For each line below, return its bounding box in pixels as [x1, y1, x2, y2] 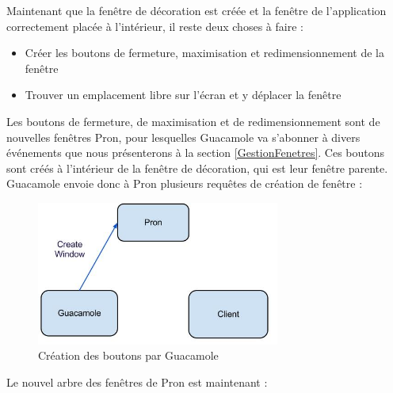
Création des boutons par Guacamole [38, 347, 219, 364]
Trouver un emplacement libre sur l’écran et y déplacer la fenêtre [25, 86, 341, 103]
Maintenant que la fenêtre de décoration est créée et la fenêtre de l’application [6, 2, 387, 18]
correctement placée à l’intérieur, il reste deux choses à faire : [6, 17, 303, 34]
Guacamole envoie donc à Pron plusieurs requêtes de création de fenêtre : [6, 175, 363, 192]
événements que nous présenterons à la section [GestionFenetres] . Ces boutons [6, 144, 385, 161]
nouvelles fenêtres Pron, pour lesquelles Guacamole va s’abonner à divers [6, 128, 361, 145]
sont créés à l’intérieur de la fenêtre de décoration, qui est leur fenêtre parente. [6, 159, 388, 176]
